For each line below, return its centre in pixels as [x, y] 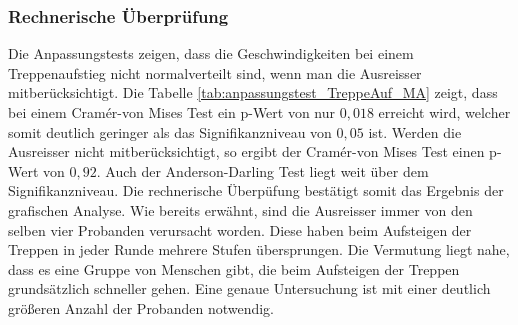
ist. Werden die [415, 131]
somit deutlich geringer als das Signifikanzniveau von [170, 131]
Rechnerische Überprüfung [118, 15]
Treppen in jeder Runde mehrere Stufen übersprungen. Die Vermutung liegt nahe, [259, 249]
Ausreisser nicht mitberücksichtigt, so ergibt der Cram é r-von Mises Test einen [246, 151]
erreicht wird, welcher [444, 112]
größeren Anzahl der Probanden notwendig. [141, 307]
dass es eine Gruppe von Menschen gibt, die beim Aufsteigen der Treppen [234, 268]
